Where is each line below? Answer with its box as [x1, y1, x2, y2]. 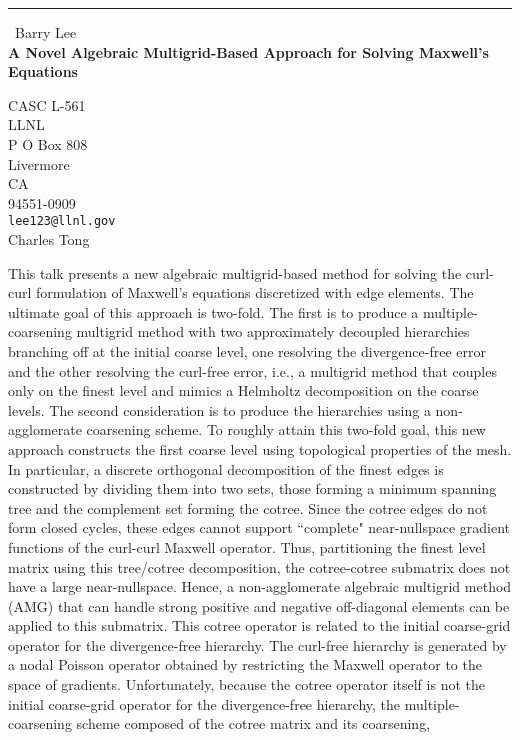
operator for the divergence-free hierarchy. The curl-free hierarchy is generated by [8, 634, 507, 655]
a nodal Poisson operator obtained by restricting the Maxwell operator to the [8, 654, 482, 675]
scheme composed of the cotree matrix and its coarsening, [76, 713, 431, 734]
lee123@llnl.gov [8, 214, 116, 229]
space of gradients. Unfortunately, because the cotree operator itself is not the [8, 674, 485, 695]
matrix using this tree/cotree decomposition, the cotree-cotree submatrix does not [8, 556, 511, 577]
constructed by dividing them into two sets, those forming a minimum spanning [8, 478, 497, 499]
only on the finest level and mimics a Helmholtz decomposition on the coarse [8, 380, 479, 401]
